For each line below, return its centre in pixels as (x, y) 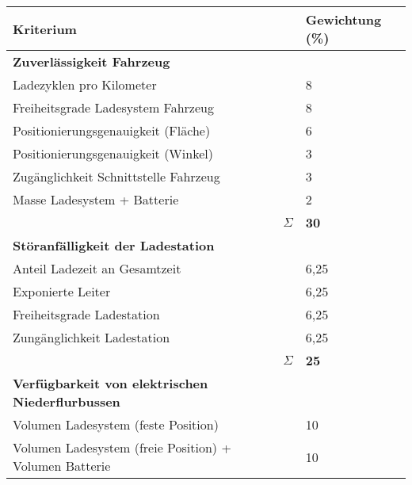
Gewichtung (343, 19)
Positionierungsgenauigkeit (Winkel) (113, 153)
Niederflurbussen (67, 401)
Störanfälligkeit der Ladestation (114, 245)
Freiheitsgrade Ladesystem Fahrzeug (113, 107)
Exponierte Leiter (62, 291)
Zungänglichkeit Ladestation (92, 337)
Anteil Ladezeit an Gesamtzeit (97, 268)
